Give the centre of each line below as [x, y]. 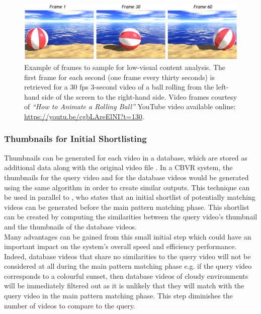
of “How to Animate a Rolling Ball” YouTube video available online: [130, 106]
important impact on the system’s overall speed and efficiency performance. [120, 246]
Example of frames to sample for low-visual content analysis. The [125, 67]
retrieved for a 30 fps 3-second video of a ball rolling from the [119, 87]
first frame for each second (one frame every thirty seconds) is [119, 77]
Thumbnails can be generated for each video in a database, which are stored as [126, 157]
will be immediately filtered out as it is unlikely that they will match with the [124, 286]
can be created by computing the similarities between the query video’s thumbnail [131, 217]
